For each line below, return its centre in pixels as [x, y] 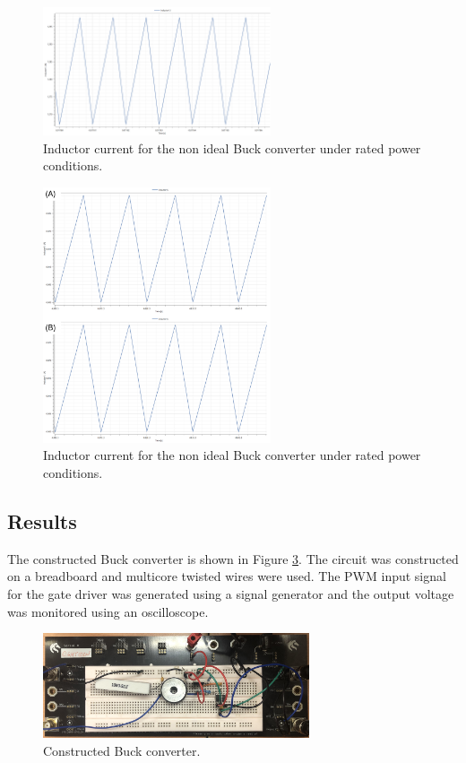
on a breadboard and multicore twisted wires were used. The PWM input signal [227, 576]
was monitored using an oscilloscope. [108, 611]
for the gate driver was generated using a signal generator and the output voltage [231, 594]
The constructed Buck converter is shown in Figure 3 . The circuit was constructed [233, 558]
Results [42, 521]
